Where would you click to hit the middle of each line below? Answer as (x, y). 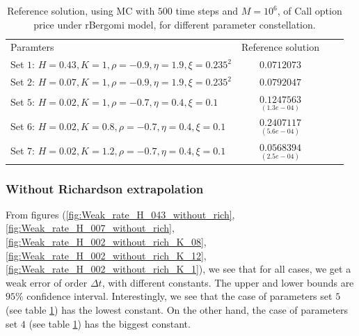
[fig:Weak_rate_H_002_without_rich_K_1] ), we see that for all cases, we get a (178, 269)
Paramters (32, 47)
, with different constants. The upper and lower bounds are (228, 282)
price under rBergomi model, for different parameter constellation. (175, 24)
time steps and (207, 10)
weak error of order (47, 282)
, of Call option (310, 10)
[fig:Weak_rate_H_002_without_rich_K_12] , (106, 255)
